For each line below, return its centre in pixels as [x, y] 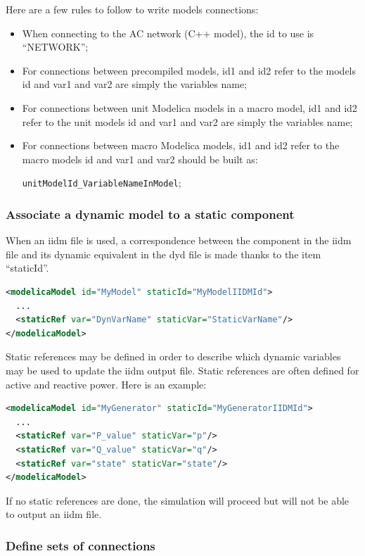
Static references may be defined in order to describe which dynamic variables [173, 356]
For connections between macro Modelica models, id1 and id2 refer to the [181, 145]
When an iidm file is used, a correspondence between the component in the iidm [179, 240]
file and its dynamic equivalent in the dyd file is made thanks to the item [164, 254]
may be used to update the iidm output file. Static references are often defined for [182, 370]
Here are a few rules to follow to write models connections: [132, 9]
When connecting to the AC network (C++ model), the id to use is [168, 33]
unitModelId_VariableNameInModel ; [102, 183]
